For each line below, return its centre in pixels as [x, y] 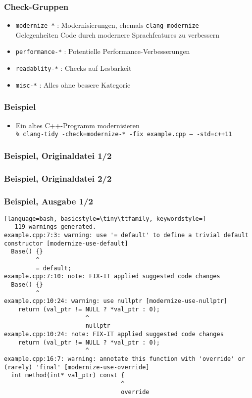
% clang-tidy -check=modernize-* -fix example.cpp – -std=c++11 [124, 134]
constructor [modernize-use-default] [66, 243]
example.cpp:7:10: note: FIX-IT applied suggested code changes [112, 276]
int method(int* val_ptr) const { [68, 375]
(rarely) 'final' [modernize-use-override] [77, 367]
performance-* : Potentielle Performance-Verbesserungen [103, 51]
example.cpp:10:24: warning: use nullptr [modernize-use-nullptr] [116, 301]
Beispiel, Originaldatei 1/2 [58, 155]
